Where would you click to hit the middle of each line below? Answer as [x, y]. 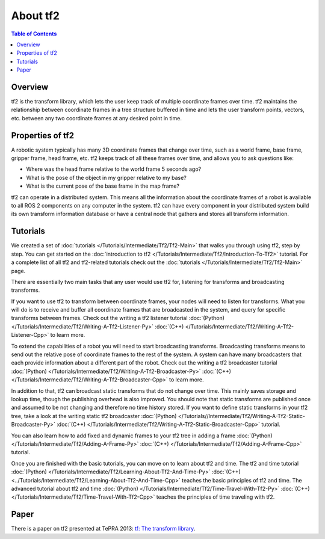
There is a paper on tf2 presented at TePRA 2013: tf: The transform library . [103, 529]
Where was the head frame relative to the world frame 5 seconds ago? [114, 169]
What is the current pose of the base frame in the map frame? [103, 186]
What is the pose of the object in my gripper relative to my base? [106, 177]
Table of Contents [34, 34]
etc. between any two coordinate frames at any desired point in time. [96, 118]
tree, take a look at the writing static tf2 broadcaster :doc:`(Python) [94, 416]
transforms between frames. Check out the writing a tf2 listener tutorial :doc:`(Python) [118, 318]
